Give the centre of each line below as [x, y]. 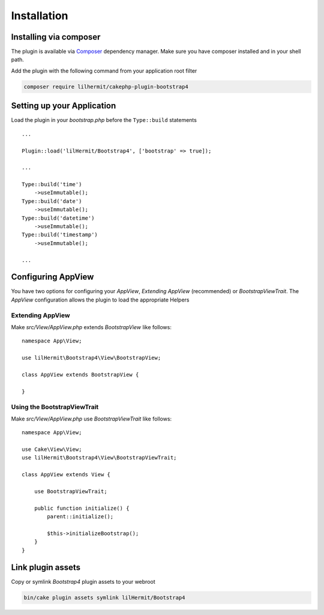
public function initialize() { [82, 508]
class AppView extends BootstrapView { [80, 374]
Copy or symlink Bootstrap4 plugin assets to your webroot [83, 581]
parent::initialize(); [80, 517]
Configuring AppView [52, 277]
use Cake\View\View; [52, 450]
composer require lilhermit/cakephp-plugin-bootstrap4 [106, 86]
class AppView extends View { [66, 475]
